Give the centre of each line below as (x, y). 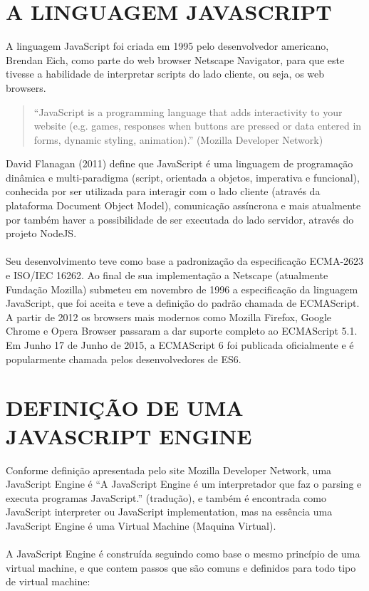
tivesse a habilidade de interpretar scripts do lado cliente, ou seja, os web (165, 74)
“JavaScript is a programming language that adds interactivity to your (188, 111)
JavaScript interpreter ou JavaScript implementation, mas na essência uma (169, 512)
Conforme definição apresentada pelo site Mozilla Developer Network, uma (169, 470)
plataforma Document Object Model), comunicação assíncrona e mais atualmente (183, 205)
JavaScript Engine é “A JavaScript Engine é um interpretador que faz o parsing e (184, 484)
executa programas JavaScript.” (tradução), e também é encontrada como (166, 497)
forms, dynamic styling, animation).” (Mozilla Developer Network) (178, 139)
